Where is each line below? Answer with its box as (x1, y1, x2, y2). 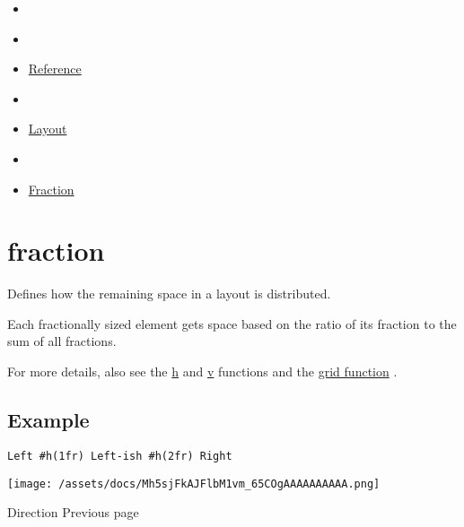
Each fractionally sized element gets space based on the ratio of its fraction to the (7, 314, 457, 333)
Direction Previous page (7, 503, 139, 522)
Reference (28, 59, 82, 78)
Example (7, 406, 90, 434)
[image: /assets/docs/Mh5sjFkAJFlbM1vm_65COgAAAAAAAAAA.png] (7, 477, 381, 490)
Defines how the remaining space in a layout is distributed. (7, 284, 331, 303)
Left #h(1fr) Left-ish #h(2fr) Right (7, 449, 232, 462)
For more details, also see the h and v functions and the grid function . (7, 362, 398, 381)
